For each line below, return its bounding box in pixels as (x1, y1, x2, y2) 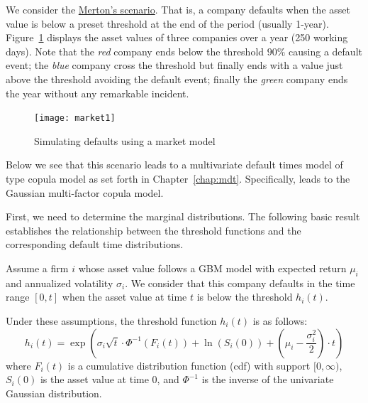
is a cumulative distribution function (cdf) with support (67, 358, 311, 372)
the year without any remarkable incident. (6, 85, 189, 100)
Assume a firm (6, 260, 69, 275)
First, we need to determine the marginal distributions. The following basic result (6, 209, 360, 224)
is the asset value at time (40, 372, 149, 387)
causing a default (289, 43, 362, 58)
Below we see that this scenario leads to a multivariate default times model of (6, 157, 343, 172)
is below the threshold (196, 289, 293, 304)
